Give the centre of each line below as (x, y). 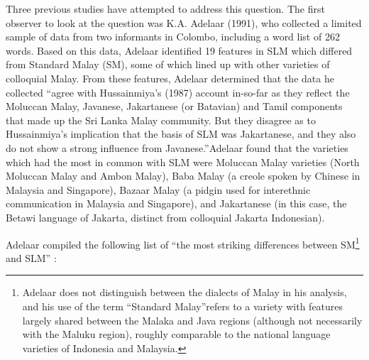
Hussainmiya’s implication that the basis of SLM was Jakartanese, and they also (181, 134)
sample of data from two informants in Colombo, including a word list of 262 (173, 37)
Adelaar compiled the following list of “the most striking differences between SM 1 (183, 243)
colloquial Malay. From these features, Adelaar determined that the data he (170, 78)
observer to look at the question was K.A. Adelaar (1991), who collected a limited (184, 22)
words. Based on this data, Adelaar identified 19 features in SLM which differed (179, 50)
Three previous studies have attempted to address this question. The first (165, 9)
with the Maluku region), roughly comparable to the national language (176, 334)
